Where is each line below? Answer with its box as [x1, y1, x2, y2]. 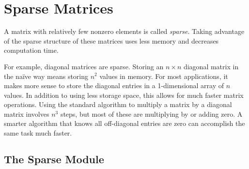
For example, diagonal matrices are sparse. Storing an [4, 61, 164, 71]
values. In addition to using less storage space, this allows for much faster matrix [4, 90, 244, 100]
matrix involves [4, 108, 49, 119]
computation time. [4, 45, 59, 55]
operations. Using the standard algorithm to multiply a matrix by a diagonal [4, 99, 232, 109]
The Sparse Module [4, 152, 104, 167]
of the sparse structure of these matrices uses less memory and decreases [4, 35, 219, 46]
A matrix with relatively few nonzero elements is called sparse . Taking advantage [4, 26, 245, 36]
